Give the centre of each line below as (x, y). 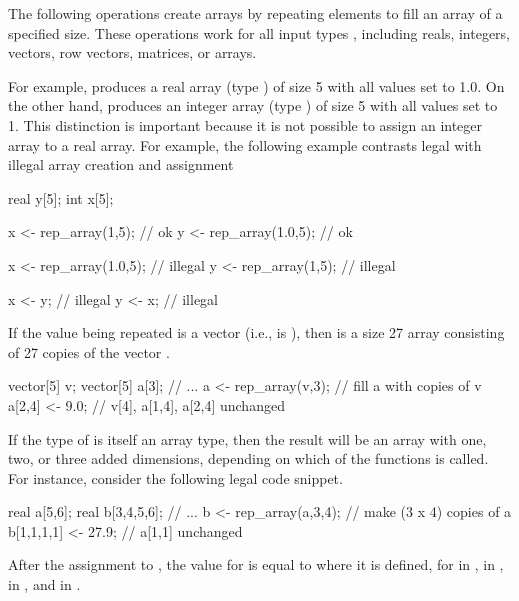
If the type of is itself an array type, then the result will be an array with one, (247, 438)
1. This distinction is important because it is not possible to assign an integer (245, 124)
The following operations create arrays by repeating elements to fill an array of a (255, 13)
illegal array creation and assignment (121, 164)
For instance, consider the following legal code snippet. (175, 477)
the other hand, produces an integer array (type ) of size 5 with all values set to (253, 105)
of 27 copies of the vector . (89, 351)
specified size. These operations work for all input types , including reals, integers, (259, 32)
